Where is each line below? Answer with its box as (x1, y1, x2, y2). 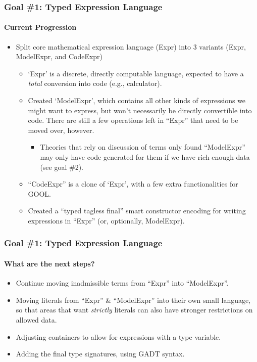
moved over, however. (28, 124, 94, 135)
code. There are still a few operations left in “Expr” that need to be (28, 115, 238, 125)
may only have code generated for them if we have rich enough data (40, 151, 250, 162)
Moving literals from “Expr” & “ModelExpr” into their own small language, (16, 294, 251, 305)
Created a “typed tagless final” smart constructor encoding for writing (28, 205, 246, 216)
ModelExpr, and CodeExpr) (16, 51, 103, 62)
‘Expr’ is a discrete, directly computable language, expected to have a (28, 68, 244, 78)
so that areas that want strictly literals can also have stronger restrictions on (16, 304, 253, 315)
